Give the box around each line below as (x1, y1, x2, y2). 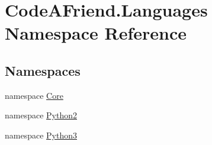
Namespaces (5, 61, 81, 79)
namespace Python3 (5, 128, 78, 141)
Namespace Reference (5, 21, 187, 45)
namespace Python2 (5, 109, 78, 121)
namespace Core (5, 89, 63, 101)
